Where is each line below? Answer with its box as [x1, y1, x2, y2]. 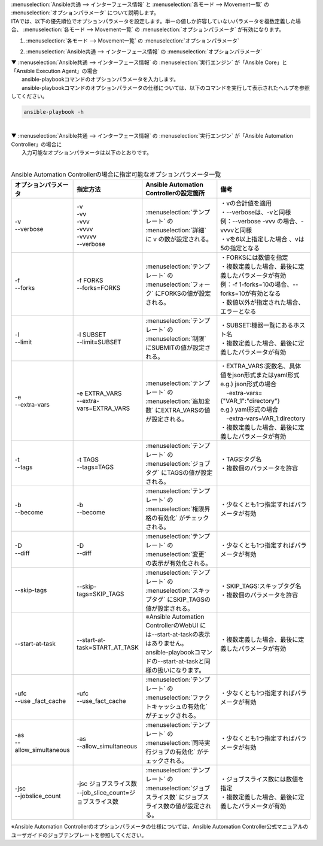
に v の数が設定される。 [145, 235, 212, 244]
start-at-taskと [163, 657, 205, 666]
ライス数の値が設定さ [145, 802, 206, 811]
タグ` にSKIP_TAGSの [151, 596, 211, 604]
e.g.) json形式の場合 [220, 380, 277, 389]
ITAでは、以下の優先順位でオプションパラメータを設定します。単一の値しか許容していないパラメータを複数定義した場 [11, 17, 301, 25]
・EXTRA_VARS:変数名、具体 [220, 362, 301, 371]
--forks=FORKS [77, 284, 121, 292]
